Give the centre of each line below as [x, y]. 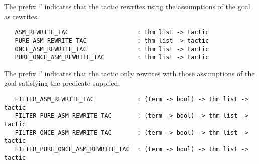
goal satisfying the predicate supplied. [62, 83]
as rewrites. [22, 16]
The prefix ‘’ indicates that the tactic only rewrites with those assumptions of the [129, 73]
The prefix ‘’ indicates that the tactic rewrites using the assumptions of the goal [127, 6]
